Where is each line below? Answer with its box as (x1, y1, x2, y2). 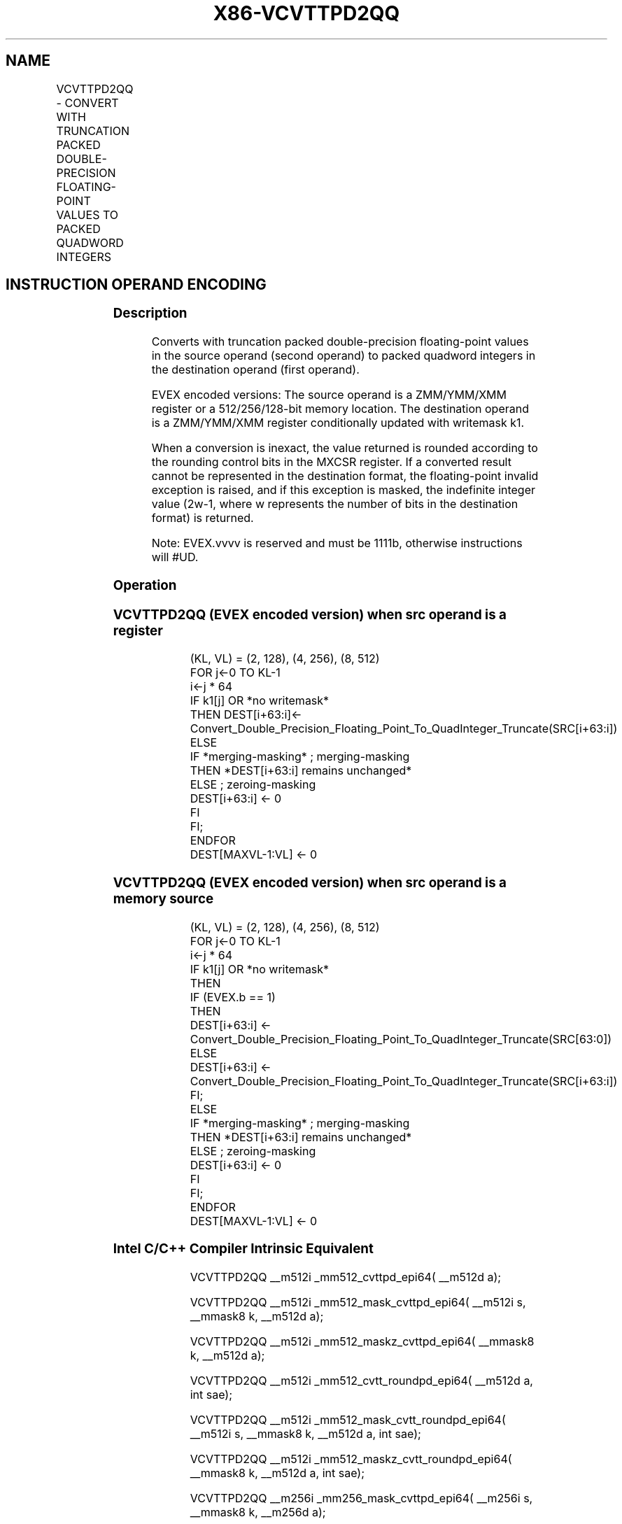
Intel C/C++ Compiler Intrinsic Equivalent (113, 1241, 374, 1257)
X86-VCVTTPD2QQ (213, 1, 400, 25)
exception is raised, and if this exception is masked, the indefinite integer (151, 483, 536, 498)
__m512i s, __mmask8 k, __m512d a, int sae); (190, 1427, 421, 1441)
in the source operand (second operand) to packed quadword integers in (151, 348, 536, 363)
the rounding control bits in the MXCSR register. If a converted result (151, 455, 511, 470)
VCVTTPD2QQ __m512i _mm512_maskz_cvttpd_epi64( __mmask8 (190, 1334, 535, 1349)
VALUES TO (56, 207, 118, 222)
